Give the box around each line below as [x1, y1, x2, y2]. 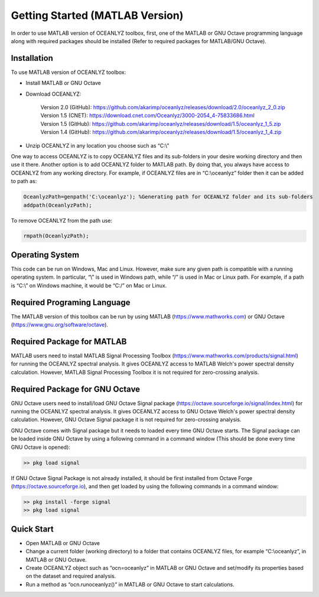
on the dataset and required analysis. [25, 573, 116, 580]
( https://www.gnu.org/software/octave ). [11, 321, 109, 328]
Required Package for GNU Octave [11, 384, 141, 394]
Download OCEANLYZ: [25, 90, 82, 97]
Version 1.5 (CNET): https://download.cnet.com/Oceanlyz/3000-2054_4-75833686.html [40, 112, 255, 119]
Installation [11, 53, 53, 63]
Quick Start [11, 524, 54, 534]
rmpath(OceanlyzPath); [23, 233, 89, 239]
